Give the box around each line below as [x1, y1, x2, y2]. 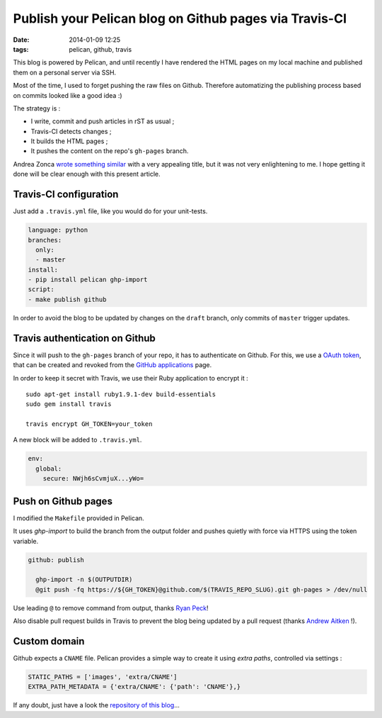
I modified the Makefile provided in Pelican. [13, 514, 144, 522]
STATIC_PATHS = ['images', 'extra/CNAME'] [28, 673, 178, 680]
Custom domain [13, 635, 85, 647]
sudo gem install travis [25, 400, 112, 408]
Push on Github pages [13, 495, 113, 507]
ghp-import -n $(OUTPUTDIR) [35, 576, 133, 584]
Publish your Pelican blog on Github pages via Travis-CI [13, 11, 347, 26]
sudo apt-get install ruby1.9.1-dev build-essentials [25, 390, 216, 398]
